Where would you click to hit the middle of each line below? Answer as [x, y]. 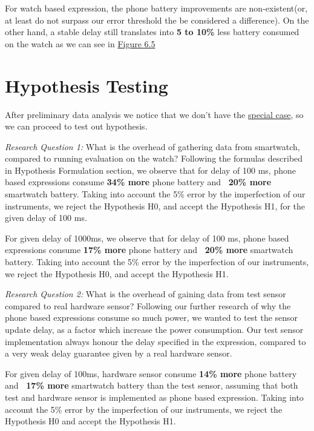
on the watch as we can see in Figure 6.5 [80, 43]
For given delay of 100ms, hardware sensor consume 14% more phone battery [151, 373]
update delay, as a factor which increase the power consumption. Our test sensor [154, 329]
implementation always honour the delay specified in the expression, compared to [155, 341]
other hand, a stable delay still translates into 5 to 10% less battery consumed [152, 32]
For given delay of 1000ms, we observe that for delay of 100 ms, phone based [147, 238]
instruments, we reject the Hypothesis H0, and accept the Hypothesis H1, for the [155, 206]
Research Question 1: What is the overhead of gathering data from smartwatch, [152, 146]
